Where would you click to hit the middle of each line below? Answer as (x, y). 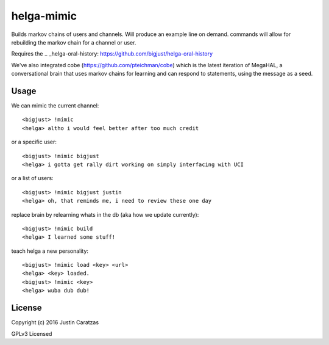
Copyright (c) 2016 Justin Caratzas (55, 322)
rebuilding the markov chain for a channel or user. (74, 42)
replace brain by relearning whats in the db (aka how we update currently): (105, 214)
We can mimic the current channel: (55, 106)
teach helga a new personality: (50, 251)
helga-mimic (44, 16)
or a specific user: (34, 142)
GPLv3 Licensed (32, 333)
